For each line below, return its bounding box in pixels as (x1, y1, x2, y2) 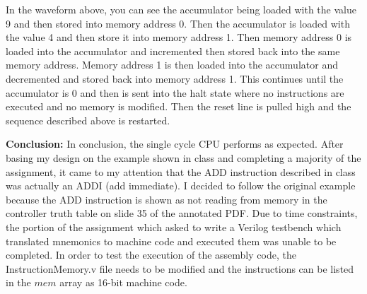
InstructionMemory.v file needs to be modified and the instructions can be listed (6, 261, 354, 276)
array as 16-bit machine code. (59, 275, 187, 290)
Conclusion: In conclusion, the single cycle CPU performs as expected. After (6, 136, 344, 151)
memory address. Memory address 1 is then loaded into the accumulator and (6, 57, 338, 72)
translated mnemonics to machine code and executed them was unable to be (6, 233, 337, 248)
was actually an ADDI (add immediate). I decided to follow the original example (6, 178, 356, 193)
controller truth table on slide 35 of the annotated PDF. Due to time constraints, (6, 206, 358, 220)
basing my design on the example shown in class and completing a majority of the (6, 150, 361, 165)
